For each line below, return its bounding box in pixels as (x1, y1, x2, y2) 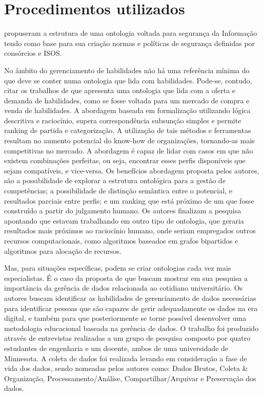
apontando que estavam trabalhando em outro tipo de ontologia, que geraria (4, 215, 244, 226)
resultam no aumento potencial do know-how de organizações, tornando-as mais (4, 135, 255, 146)
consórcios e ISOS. (4, 48, 62, 58)
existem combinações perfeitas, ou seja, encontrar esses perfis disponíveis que (4, 155, 246, 166)
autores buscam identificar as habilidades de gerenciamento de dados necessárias (4, 292, 256, 303)
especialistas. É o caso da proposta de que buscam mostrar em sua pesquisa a (4, 272, 248, 283)
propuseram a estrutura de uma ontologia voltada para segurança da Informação (4, 28, 257, 38)
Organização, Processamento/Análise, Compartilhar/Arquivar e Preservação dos (4, 372, 256, 383)
